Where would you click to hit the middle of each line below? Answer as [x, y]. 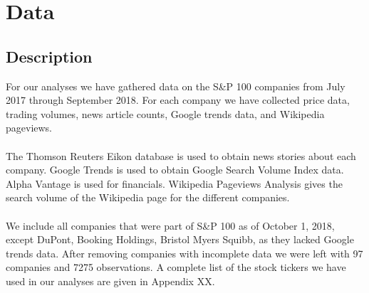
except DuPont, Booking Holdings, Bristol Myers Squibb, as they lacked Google [180, 239]
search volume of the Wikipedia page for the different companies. [148, 197]
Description [49, 56]
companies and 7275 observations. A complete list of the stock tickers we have [176, 267]
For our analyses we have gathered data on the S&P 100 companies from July [176, 86]
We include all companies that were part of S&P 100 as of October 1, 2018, [170, 225]
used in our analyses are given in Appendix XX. [110, 281]
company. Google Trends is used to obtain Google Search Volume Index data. [175, 170]
